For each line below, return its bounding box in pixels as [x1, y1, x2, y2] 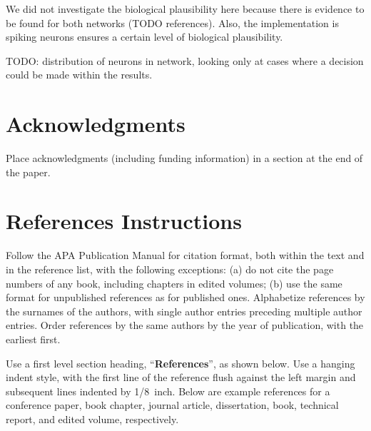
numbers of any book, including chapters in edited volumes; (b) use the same [6, 275, 342, 290]
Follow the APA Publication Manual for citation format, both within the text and [6, 248, 365, 263]
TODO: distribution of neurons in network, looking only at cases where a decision [6, 53, 364, 68]
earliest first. [6, 331, 61, 346]
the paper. [6, 164, 51, 179]
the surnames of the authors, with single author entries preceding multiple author [6, 303, 362, 318]
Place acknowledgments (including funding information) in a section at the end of [6, 151, 363, 166]
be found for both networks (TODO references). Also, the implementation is [6, 15, 339, 30]
